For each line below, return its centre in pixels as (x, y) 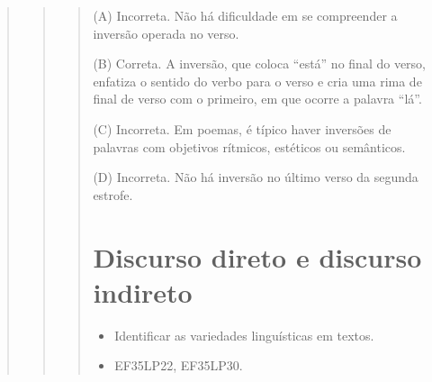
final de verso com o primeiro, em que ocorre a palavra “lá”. (257, 99)
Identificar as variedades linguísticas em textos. (244, 335)
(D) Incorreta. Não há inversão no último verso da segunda (256, 177)
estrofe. (113, 194)
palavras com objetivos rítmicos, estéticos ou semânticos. (249, 146)
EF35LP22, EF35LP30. (179, 365)
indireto (143, 291)
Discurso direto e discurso (257, 256)
